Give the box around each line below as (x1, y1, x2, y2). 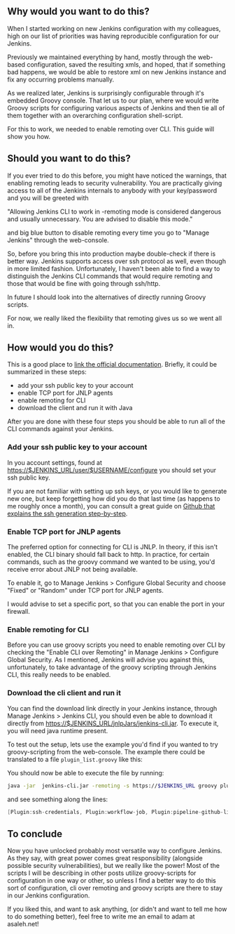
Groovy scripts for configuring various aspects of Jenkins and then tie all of (7, 103, 225, 112)
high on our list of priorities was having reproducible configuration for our (7, 32, 219, 40)
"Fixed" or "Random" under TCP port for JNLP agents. (7, 586, 164, 595)
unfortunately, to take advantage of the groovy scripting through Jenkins (7, 663, 217, 671)
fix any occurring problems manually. (7, 75, 115, 84)
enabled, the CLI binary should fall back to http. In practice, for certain (7, 551, 210, 559)
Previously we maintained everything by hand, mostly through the (7, 53, 197, 61)
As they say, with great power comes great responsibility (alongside (7, 854, 203, 862)
